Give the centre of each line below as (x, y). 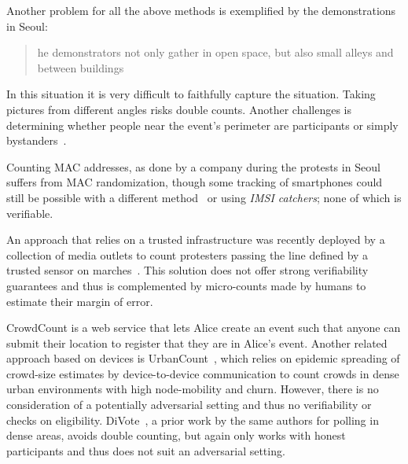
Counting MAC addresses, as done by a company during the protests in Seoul (193, 166)
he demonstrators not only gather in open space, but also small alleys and (215, 52)
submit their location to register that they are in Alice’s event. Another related (197, 342)
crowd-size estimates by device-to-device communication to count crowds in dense (203, 373)
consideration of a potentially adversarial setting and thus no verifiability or (189, 405)
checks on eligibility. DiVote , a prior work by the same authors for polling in (193, 420)
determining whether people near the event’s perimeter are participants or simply (202, 125)
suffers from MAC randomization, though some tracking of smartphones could (195, 182)
